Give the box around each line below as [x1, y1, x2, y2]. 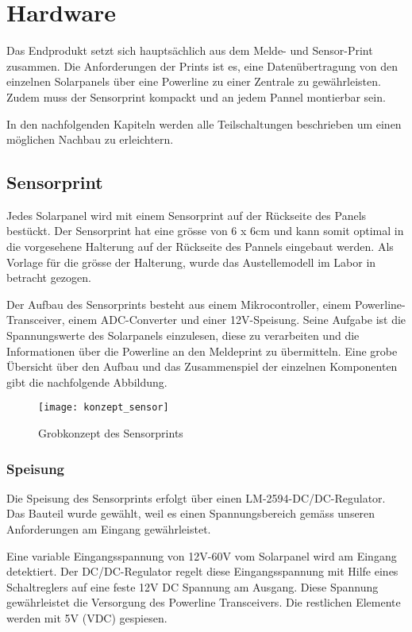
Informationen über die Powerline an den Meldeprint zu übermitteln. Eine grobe [6, 342, 398, 359]
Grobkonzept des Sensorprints [38, 425, 183, 441]
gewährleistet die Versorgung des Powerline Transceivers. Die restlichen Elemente [6, 594, 401, 611]
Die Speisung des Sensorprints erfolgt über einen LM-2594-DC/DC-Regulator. [6, 489, 386, 506]
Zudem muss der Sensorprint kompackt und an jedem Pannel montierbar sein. [6, 88, 386, 105]
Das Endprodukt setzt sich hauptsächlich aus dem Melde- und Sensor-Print [6, 42, 373, 59]
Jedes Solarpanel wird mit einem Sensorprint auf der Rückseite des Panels [6, 206, 367, 223]
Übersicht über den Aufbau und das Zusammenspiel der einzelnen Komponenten [6, 358, 398, 375]
